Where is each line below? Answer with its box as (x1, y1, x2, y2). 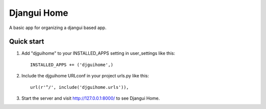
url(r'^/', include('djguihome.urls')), (30, 84, 129, 90)
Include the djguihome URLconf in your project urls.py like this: (21, 73, 149, 79)
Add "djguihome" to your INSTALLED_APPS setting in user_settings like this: (21, 50, 175, 56)
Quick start (9, 37, 44, 46)
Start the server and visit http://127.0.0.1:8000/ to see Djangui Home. (21, 95, 160, 101)
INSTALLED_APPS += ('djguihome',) (30, 62, 113, 68)
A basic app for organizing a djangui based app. (9, 25, 107, 31)
